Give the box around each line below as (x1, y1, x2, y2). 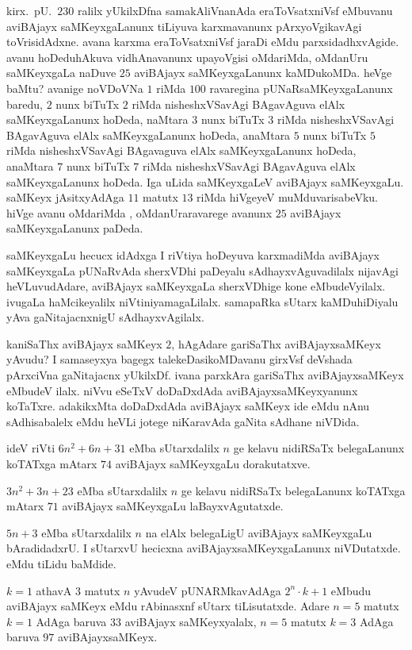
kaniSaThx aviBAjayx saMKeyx (6, 335, 162, 352)
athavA (36, 582, 72, 598)
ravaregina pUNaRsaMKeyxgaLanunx (209, 79, 393, 96)
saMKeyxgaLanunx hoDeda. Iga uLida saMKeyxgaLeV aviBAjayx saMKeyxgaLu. (6, 173, 404, 190)
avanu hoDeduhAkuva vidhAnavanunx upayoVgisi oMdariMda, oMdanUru (6, 48, 368, 65)
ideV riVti (6, 440, 55, 456)
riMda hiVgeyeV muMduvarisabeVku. (196, 189, 378, 206)
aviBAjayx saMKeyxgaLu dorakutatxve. (115, 456, 311, 472)
